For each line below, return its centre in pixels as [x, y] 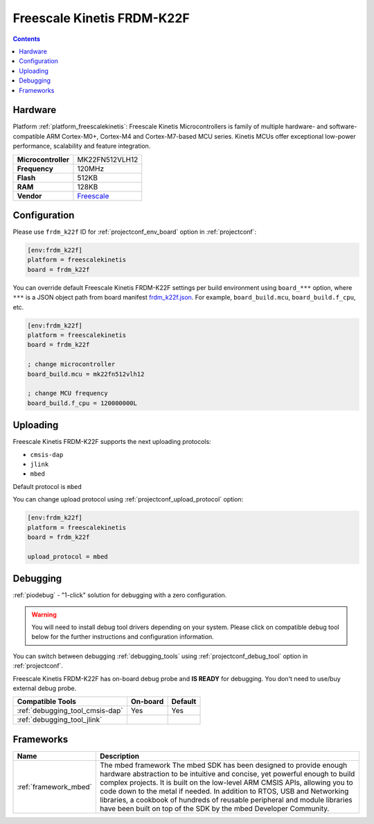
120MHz [91, 169]
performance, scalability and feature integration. [82, 146]
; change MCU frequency [68, 393]
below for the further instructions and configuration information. [123, 637]
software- [343, 127]
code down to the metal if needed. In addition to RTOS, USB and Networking [224, 791]
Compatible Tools [46, 702]
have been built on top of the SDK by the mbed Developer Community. [214, 808]
